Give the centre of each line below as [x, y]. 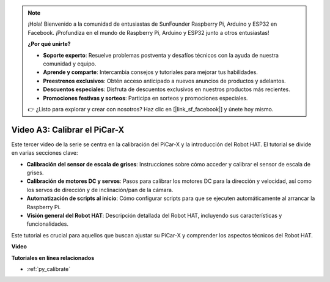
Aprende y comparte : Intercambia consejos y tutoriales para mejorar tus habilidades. [150, 72]
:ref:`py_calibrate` [49, 269]
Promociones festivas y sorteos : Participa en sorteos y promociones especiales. [145, 98]
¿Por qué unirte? [49, 44]
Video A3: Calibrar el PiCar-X [68, 129]
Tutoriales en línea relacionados [53, 258]
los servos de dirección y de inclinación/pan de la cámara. [100, 190]
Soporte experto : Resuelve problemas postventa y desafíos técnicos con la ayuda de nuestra [161, 55]
